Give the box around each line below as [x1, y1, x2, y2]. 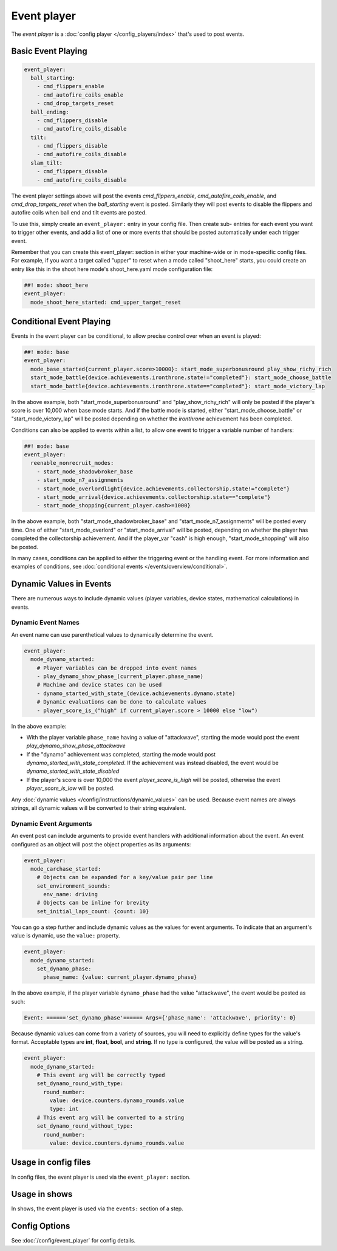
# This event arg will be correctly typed [36, 1071, 165, 1078]
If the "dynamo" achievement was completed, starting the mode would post [26, 750, 216, 758]
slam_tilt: [30, 159, 63, 166]
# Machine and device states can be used [36, 681, 162, 688]
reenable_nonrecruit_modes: [30, 459, 114, 467]
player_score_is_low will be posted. [26, 784, 115, 792]
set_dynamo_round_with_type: [36, 1080, 124, 1087]
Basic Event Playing [11, 46, 87, 57]
